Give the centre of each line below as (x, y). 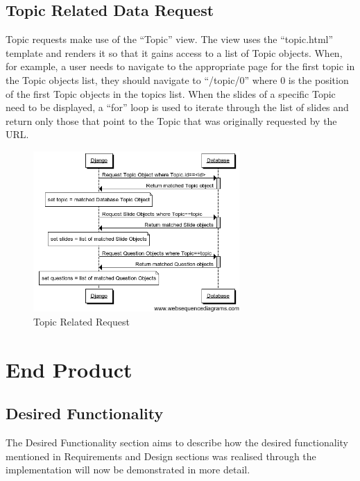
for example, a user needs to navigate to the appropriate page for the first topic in (180, 66)
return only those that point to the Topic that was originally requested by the (171, 120)
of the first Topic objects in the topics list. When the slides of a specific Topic (171, 93)
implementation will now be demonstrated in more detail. (128, 470)
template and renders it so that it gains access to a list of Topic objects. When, (174, 52)
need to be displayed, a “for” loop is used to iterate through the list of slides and (177, 107)
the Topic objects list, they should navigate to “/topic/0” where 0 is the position (177, 79)
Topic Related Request (82, 321)
